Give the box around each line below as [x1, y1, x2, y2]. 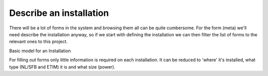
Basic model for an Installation [9, 48, 71, 54]
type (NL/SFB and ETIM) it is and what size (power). [9, 64, 116, 70]
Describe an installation [9, 7, 109, 18]
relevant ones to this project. [9, 39, 68, 45]
